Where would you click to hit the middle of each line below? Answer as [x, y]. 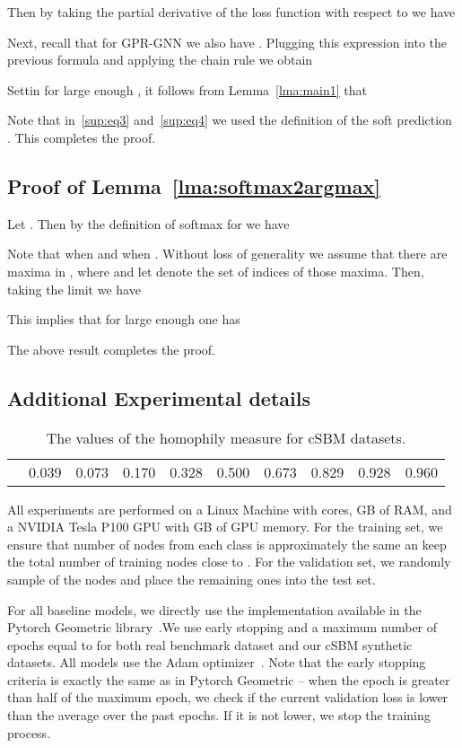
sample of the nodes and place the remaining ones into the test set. [192, 579]
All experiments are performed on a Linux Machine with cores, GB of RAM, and [230, 509]
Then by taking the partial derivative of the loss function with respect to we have [231, 12]
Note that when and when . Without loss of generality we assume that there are [227, 254]
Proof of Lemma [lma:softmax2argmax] [194, 185]
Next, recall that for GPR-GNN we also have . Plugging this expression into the [227, 42]
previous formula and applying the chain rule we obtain [160, 60]
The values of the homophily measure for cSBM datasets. [226, 437]
